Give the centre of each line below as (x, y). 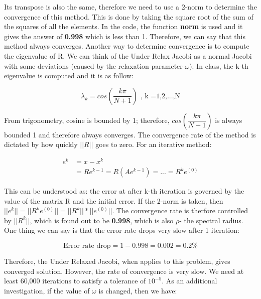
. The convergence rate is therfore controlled (180, 210)
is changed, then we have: (138, 290)
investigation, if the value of (47, 290)
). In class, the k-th (219, 65)
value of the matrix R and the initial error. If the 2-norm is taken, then (114, 200)
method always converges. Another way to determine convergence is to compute (127, 46)
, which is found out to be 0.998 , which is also (102, 220)
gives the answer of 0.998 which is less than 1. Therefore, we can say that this (125, 36)
